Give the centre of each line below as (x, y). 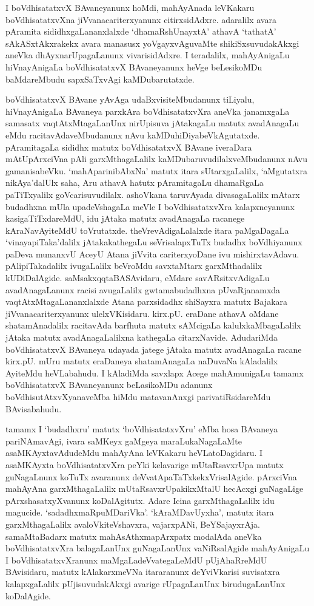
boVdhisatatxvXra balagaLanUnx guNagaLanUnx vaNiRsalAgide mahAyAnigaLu (158, 548)
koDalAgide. (28, 595)
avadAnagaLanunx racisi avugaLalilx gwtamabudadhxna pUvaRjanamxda (143, 289)
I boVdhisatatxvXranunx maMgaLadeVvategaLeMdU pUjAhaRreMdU (136, 560)
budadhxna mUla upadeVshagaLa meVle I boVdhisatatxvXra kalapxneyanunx (150, 206)
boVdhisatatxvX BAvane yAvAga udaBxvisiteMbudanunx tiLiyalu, (130, 99)
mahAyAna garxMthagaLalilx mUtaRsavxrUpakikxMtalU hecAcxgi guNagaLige (155, 489)
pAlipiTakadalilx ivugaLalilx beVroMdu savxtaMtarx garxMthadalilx (134, 266)
